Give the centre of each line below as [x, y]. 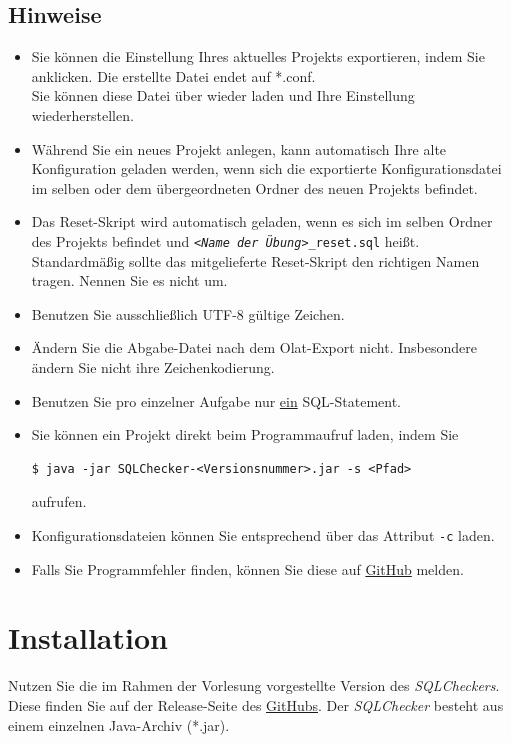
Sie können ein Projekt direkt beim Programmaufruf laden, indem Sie [245, 434]
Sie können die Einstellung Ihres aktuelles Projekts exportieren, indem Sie [258, 56]
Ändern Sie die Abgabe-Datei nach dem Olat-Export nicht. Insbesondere [254, 347]
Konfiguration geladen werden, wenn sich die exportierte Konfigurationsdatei [266, 168]
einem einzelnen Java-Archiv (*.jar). [119, 724]
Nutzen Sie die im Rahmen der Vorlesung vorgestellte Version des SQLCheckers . [254, 685]
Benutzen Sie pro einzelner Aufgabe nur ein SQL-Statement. [216, 400]
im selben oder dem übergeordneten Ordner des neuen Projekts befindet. [254, 187]
